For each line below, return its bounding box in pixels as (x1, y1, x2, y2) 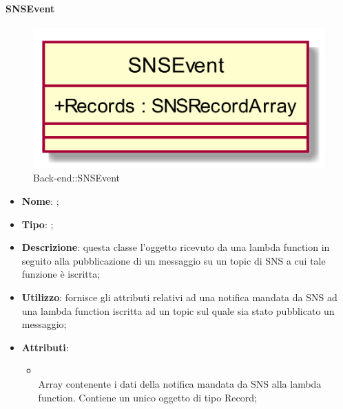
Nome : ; (21, 193, 59, 208)
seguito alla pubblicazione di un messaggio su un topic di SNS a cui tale (21, 253, 326, 267)
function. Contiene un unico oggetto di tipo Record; (38, 390, 257, 404)
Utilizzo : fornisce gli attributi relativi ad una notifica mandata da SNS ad (21, 289, 337, 304)
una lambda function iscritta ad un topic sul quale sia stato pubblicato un (21, 303, 335, 318)
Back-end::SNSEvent (33, 170, 121, 185)
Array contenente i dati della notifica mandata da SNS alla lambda (38, 376, 322, 390)
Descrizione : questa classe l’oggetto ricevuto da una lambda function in (21, 240, 330, 254)
